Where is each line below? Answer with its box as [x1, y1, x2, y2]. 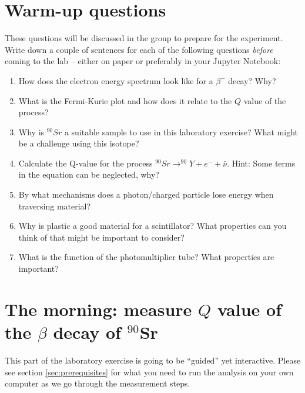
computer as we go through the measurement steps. [5, 377, 190, 389]
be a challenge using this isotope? [18, 137, 139, 149]
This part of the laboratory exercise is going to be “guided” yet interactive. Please [5, 354, 301, 366]
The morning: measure [5, 297, 192, 321]
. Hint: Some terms [227, 156, 296, 169]
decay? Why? [228, 74, 276, 86]
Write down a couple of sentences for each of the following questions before [5, 43, 273, 55]
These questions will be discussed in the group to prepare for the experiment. [5, 32, 283, 44]
